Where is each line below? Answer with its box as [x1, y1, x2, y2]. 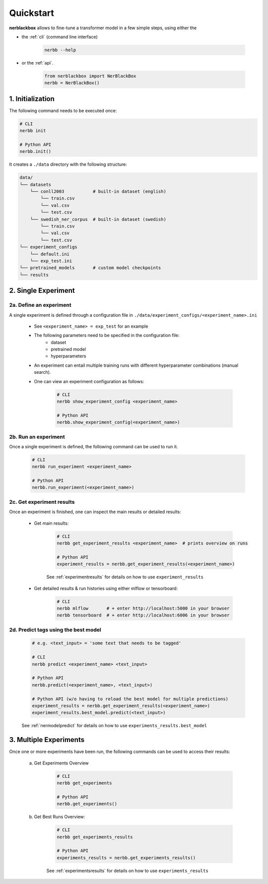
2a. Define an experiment [9, 302, 71, 309]
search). [34, 369, 52, 375]
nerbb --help [44, 47, 76, 53]
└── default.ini [30, 251, 69, 257]
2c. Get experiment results [9, 498, 75, 505]
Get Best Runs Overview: [34, 814, 85, 820]
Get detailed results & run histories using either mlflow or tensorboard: [34, 585, 178, 591]
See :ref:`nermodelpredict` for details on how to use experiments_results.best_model [21, 723, 207, 729]
